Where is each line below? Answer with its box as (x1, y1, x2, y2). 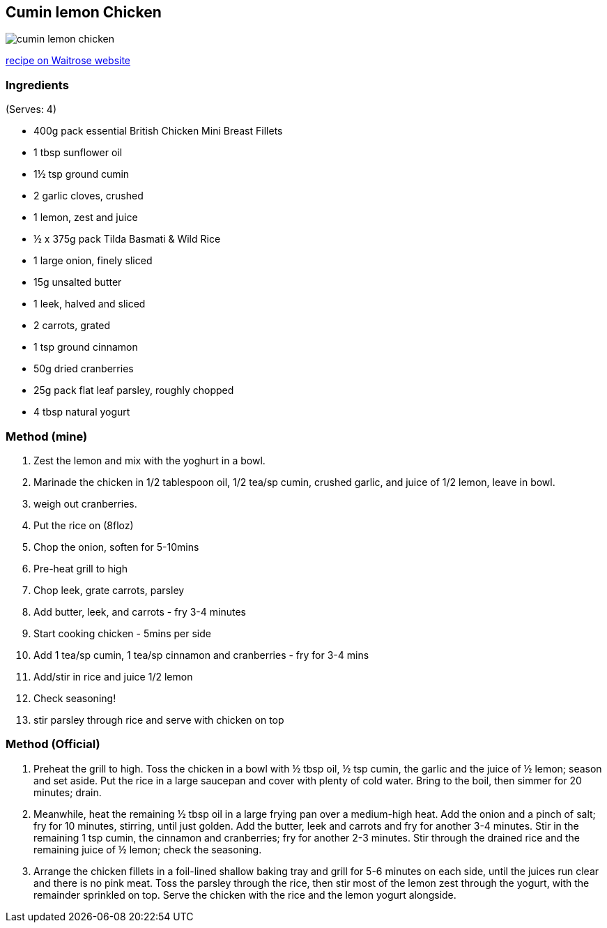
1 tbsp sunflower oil (33, 146, 123, 159)
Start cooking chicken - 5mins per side (33, 627, 211, 639)
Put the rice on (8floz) (33, 519, 134, 531)
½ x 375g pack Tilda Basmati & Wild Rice (33, 233, 221, 245)
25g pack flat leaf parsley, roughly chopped (33, 384, 234, 397)
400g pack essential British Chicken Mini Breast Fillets (33, 125, 283, 137)
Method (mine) (6, 429, 88, 443)
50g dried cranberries (33, 363, 134, 375)
